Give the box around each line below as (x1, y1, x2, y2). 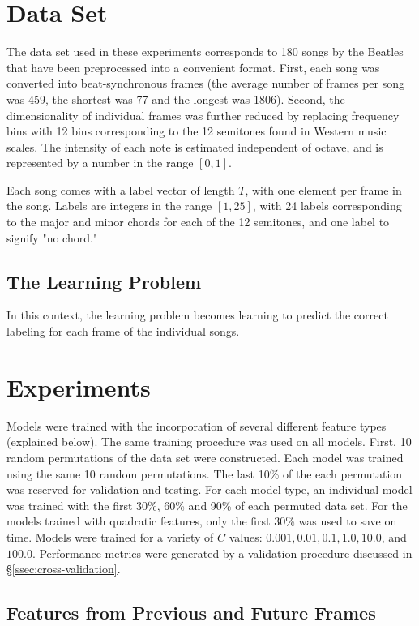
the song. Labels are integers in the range (6, 197, 212, 214)
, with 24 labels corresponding (252, 197, 402, 214)
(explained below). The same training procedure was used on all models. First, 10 (6, 433, 412, 450)
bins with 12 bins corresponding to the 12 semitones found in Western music (6, 122, 387, 139)
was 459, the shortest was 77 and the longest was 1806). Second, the (6, 90, 345, 107)
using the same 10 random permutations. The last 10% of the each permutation (6, 465, 403, 482)
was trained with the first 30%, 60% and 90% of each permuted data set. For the (6, 496, 408, 513)
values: (229, 528, 263, 545)
